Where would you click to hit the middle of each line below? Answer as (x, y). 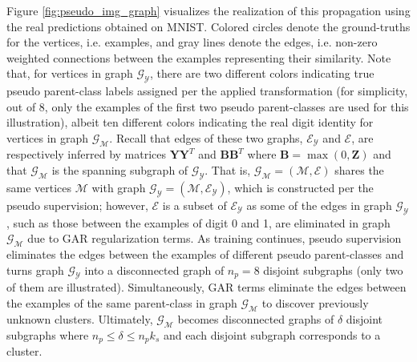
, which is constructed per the (300, 187)
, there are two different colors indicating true (262, 73)
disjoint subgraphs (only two (333, 269)
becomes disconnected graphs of (256, 318)
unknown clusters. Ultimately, (80, 318)
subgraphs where (48, 334)
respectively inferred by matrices (87, 154)
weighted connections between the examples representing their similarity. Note (199, 57)
